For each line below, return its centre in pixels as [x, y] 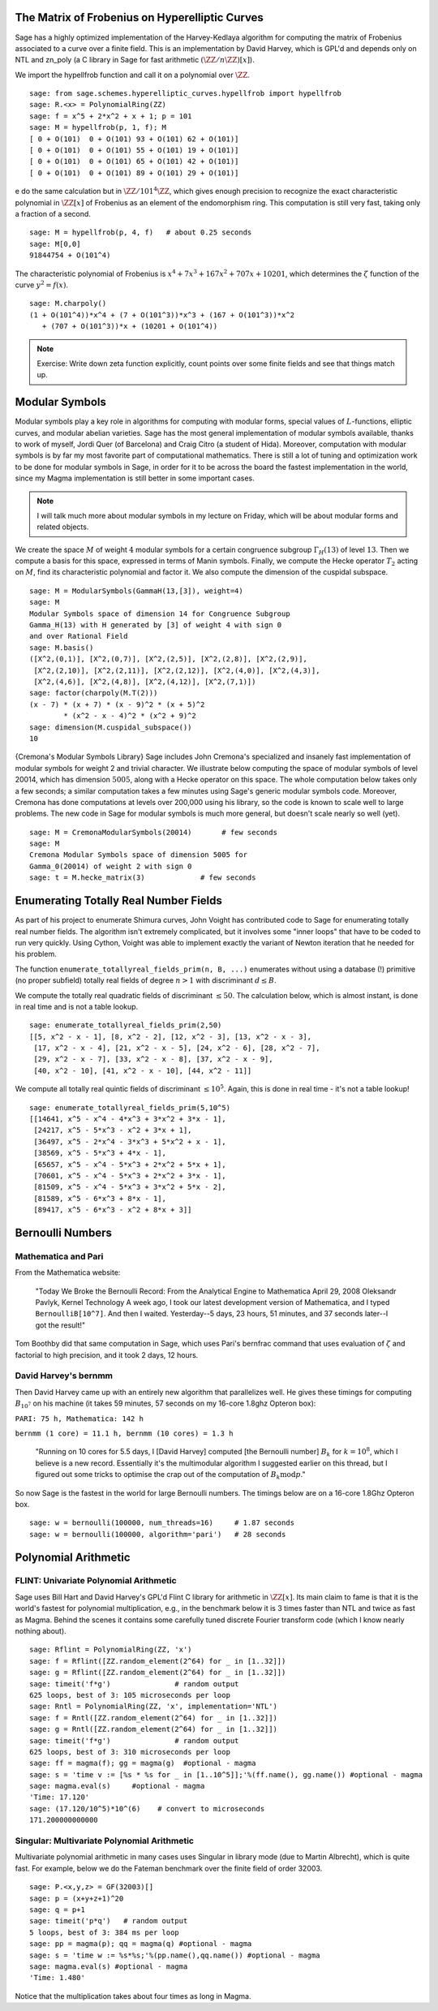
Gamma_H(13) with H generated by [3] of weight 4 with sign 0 [156, 625]
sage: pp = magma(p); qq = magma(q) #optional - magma [141, 1944]
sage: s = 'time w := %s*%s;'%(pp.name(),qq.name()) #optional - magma [175, 1955]
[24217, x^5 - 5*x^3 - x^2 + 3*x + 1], [113, 1130]
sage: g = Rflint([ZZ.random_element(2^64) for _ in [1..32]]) [158, 1673]
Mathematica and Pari [59, 1256]
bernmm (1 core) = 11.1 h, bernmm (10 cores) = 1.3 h [124, 1433]
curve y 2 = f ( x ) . [42, 284]
